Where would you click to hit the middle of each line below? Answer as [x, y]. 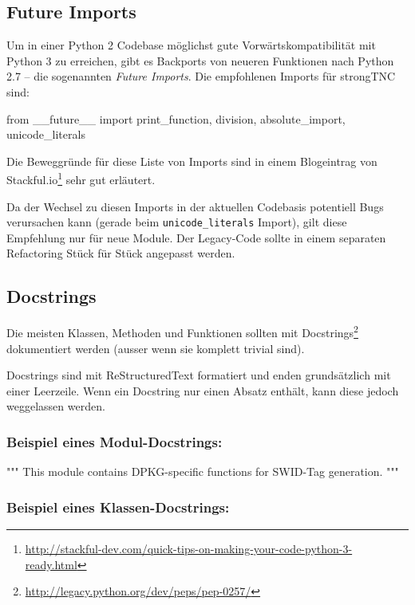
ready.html [51, 564]
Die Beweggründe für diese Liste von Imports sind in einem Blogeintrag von [192, 161]
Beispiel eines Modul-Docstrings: [115, 441]
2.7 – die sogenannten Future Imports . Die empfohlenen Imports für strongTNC [201, 76]
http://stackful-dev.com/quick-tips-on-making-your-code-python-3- [189, 548]
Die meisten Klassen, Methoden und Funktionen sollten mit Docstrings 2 [182, 331]
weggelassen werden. [56, 406]
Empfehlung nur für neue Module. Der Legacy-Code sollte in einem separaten [196, 237]
